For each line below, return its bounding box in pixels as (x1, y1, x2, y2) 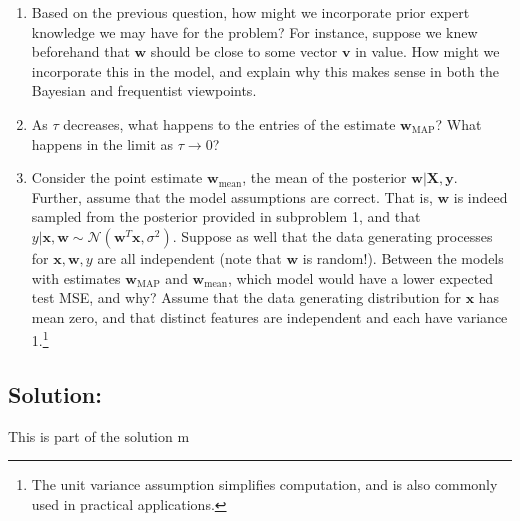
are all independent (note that (97, 247, 282, 268)
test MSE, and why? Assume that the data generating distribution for (31, 287, 462, 308)
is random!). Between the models (302, 247, 504, 268)
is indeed (453, 186, 508, 207)
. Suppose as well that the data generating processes (172, 225, 493, 246)
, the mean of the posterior (242, 167, 407, 188)
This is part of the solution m (8, 425, 190, 446)
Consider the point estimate (31, 167, 203, 188)
